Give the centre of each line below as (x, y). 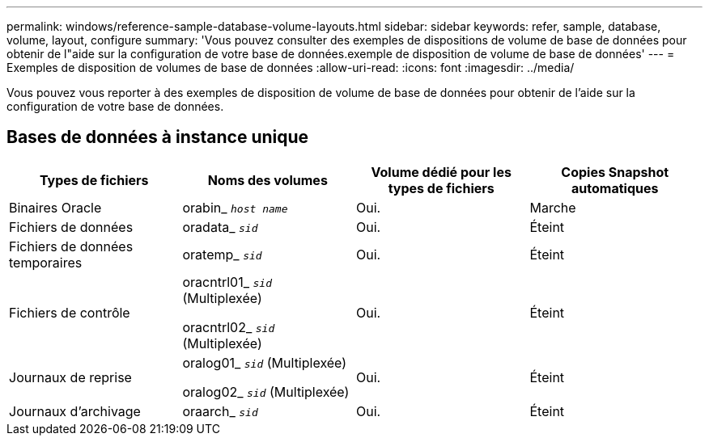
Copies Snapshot (615, 172)
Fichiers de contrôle (70, 312)
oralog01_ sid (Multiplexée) (265, 362)
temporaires (46, 262)
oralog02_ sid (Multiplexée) (266, 391)
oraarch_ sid (220, 411)
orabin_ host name (235, 207)
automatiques (615, 188)
